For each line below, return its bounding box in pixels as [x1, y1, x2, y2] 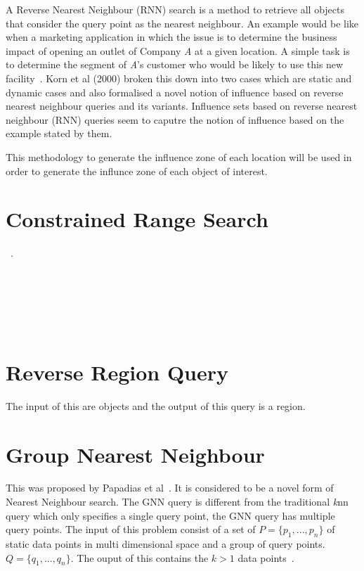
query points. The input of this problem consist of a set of [6, 522, 256, 537]
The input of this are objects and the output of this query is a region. [6, 398, 306, 413]
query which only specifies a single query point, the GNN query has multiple [6, 508, 335, 522]
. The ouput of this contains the [70, 550, 209, 565]
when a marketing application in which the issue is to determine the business [6, 30, 337, 44]
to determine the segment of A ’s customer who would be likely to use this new [6, 57, 344, 72]
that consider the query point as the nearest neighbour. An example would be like [6, 15, 359, 30]
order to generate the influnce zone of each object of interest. [6, 163, 268, 178]
